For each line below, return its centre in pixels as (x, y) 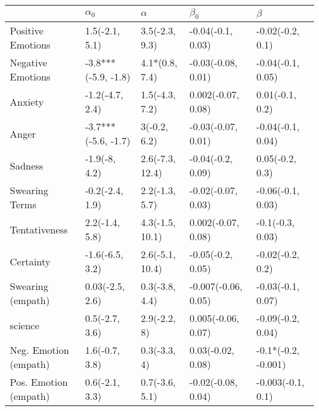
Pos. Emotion (39, 382)
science (25, 325)
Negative (29, 63)
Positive (27, 31)
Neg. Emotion (40, 350)
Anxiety (27, 101)
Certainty (30, 261)
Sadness (27, 165)
